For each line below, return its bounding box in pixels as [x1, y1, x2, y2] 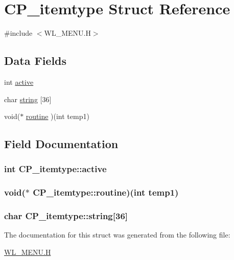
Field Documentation [4, 136, 119, 152]
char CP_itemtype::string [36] [4, 209, 128, 222]
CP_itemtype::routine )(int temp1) [33, 186, 179, 199]
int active [4, 76, 34, 87]
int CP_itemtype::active [4, 162, 107, 175]
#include [4, 28, 33, 38]
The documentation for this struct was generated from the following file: [4, 229, 230, 240]
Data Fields [4, 53, 67, 68]
